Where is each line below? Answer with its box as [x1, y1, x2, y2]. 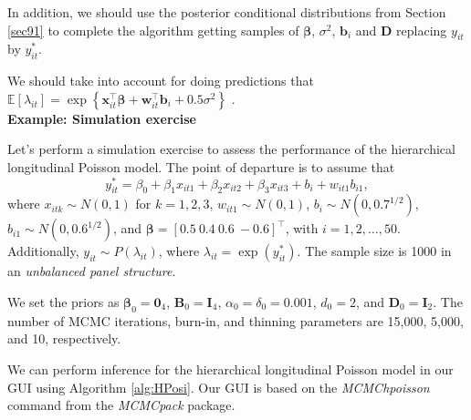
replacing [396, 20, 447, 39]
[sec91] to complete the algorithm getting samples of [7, 20, 299, 39]
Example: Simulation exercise [7, 108, 196, 128]
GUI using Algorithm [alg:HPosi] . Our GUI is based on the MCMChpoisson [7, 377, 430, 396]
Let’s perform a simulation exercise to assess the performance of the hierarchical [7, 139, 455, 159]
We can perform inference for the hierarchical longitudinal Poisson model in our [7, 360, 454, 379]
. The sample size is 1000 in [297, 241, 452, 261]
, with [285, 219, 319, 238]
